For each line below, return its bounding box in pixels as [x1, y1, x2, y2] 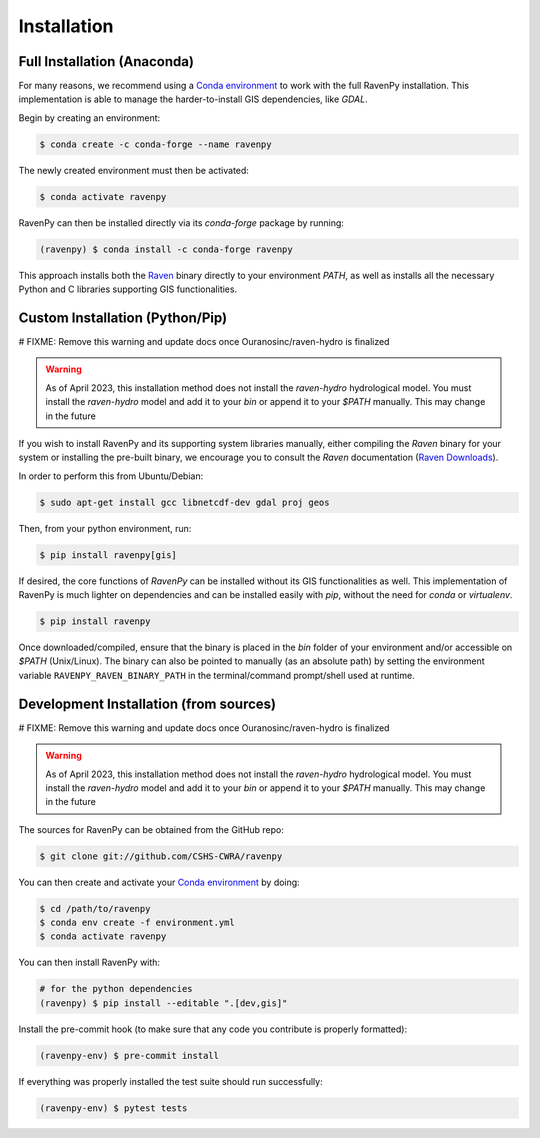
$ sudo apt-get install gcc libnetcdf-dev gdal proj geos [39, 496, 330, 508]
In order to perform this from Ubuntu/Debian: [18, 470, 204, 482]
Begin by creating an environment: [18, 111, 161, 124]
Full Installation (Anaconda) [18, 53, 195, 70]
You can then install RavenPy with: [18, 956, 160, 969]
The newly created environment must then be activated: [18, 164, 250, 176]
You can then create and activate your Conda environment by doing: [18, 876, 300, 888]
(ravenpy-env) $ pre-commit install [39, 1050, 220, 1061]
